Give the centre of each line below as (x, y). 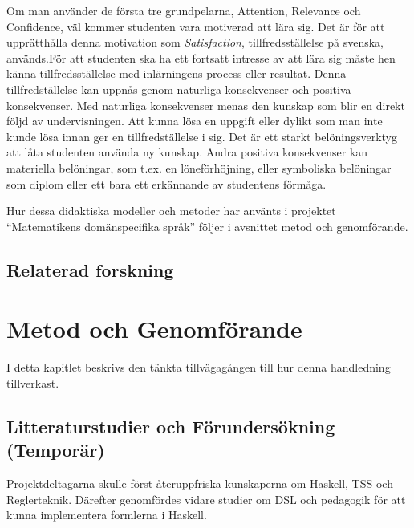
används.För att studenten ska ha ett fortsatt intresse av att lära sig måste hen (201, 57)
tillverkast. (33, 382)
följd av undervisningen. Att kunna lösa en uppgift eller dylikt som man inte (195, 121)
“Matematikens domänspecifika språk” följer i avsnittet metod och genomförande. (207, 226)
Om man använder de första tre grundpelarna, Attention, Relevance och (184, 10)
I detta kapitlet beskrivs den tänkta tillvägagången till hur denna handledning (199, 367)
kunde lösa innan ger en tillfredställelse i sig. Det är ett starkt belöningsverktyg (202, 136)
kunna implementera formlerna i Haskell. (107, 515)
